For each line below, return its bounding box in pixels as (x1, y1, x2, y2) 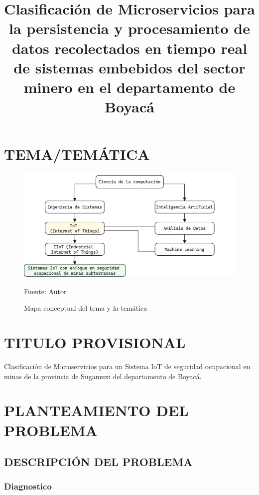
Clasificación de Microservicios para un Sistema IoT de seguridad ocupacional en (4, 361, 251, 372)
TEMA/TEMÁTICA (4, 144, 150, 164)
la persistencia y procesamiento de (8, 18, 251, 38)
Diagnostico (4, 480, 52, 493)
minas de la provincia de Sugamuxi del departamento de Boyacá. (4, 371, 202, 381)
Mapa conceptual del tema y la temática (24, 303, 147, 313)
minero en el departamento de (23, 76, 236, 97)
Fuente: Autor (24, 286, 67, 296)
